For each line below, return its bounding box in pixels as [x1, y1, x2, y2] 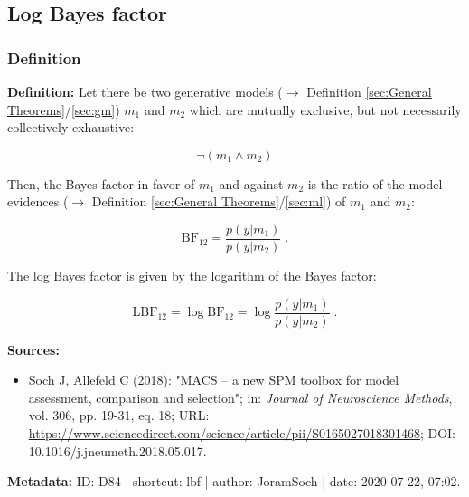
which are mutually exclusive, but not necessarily [189, 100, 462, 119]
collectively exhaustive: [7, 118, 135, 137]
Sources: [7, 339, 60, 358]
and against [219, 174, 284, 193]
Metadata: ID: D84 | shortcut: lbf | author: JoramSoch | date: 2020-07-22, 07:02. [7, 472, 461, 491]
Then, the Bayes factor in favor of [7, 174, 195, 193]
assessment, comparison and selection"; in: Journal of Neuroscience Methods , [28, 387, 453, 406]
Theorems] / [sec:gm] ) [7, 100, 120, 119]
